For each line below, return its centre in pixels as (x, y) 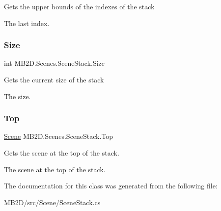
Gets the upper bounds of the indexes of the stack (79, 6)
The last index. (27, 23)
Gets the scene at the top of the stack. (62, 153)
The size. (17, 96)
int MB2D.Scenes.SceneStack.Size (55, 63)
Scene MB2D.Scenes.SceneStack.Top (59, 136)
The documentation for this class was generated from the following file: (111, 186)
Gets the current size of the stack (54, 79)
